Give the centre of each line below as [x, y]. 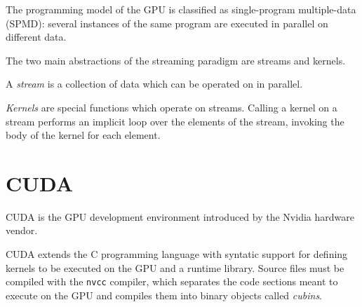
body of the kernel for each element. [83, 135]
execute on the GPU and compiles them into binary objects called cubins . [164, 295]
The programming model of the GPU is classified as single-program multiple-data [181, 9]
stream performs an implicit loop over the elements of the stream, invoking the [175, 121]
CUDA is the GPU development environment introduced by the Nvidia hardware [180, 216]
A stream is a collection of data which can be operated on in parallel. [154, 84]
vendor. [22, 230]
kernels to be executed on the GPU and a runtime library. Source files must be [175, 267]
